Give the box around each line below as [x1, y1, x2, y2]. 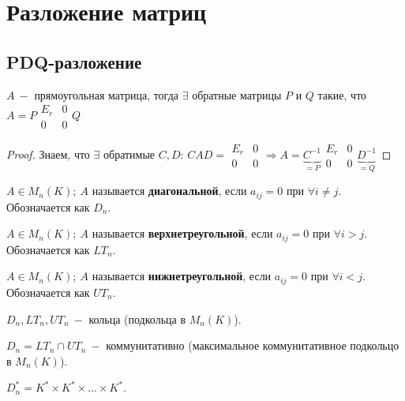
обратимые [103, 145, 156, 162]
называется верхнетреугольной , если [92, 225, 273, 242]
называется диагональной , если [92, 182, 247, 199]
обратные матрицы [192, 86, 282, 103]
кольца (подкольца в [88, 310, 186, 327]
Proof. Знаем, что [6, 145, 90, 162]
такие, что [317, 86, 367, 103]
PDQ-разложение [6, 49, 142, 73]
